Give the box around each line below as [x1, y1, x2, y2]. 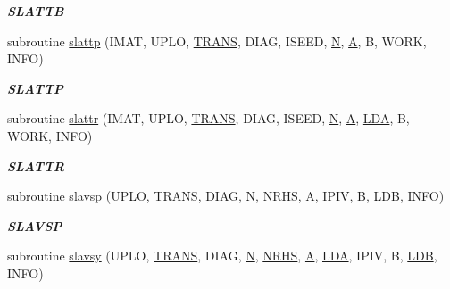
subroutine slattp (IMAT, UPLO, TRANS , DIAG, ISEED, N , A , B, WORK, [7, 31, 427, 50]
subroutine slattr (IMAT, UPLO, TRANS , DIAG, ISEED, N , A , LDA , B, [7, 109, 410, 128]
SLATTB [7, 2, 64, 20]
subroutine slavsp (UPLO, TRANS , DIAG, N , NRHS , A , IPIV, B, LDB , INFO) [7, 186, 445, 205]
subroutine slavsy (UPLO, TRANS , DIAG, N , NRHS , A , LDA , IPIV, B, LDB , [7, 246, 437, 265]
